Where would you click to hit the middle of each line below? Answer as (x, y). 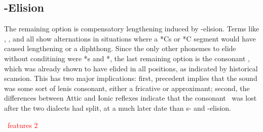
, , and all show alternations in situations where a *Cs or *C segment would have (130, 38)
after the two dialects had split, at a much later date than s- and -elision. (118, 107)
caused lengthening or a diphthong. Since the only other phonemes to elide (120, 48)
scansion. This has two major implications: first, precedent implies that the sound (131, 78)
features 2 (23, 125)
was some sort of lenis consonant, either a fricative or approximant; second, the (127, 88)
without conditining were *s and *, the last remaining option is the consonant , (127, 58)
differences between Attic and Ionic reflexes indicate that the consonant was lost (130, 98)
